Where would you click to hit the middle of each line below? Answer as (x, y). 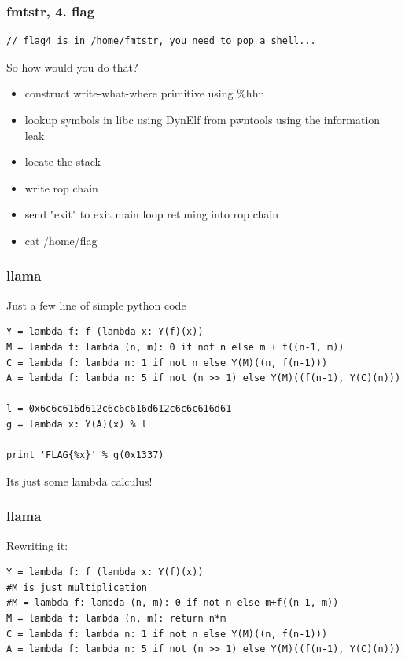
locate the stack (63, 161)
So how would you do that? (72, 66)
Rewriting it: (37, 545)
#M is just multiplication (77, 587)
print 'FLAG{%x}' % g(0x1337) (85, 455)
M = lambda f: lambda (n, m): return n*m (116, 618)
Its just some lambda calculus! (79, 480)
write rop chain (61, 187)
